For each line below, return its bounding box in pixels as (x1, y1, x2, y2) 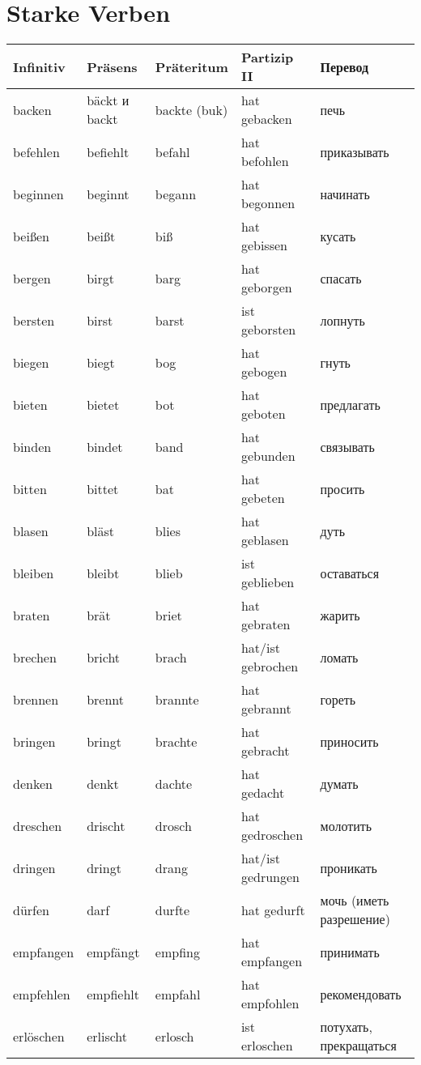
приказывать (320, 142, 389, 161)
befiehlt (87, 142, 130, 161)
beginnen (13, 184, 64, 203)
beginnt (87, 184, 130, 203)
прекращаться (320, 1036, 397, 1055)
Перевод (320, 57, 369, 76)
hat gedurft (240, 900, 305, 919)
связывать (320, 437, 375, 456)
